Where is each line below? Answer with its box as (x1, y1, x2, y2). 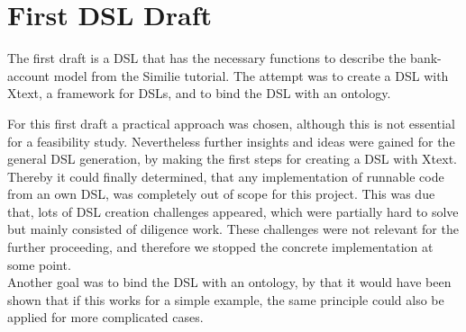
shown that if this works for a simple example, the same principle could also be (7, 290, 444, 309)
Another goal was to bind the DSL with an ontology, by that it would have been (7, 273, 452, 292)
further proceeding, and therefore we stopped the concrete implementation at (7, 238, 434, 256)
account (7, 66, 50, 85)
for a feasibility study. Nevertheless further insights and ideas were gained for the (7, 131, 455, 150)
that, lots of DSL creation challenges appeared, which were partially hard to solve (7, 202, 459, 220)
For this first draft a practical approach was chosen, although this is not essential (7, 113, 455, 132)
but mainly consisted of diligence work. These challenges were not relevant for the (7, 220, 459, 238)
